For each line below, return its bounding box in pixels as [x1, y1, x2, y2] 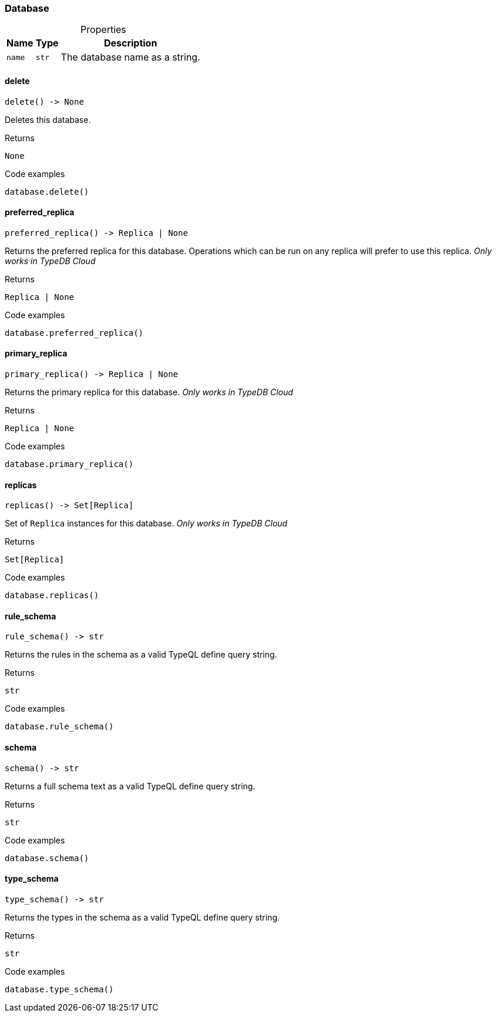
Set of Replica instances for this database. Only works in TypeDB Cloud [5, 518, 288, 529]
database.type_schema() [5, 984, 114, 994]
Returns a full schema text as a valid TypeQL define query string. [5, 781, 256, 791]
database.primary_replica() [5, 459, 134, 469]
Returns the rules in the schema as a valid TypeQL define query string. [5, 649, 277, 660]
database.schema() [5, 853, 89, 863]
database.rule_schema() [5, 722, 114, 732]
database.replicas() [5, 591, 99, 601]
